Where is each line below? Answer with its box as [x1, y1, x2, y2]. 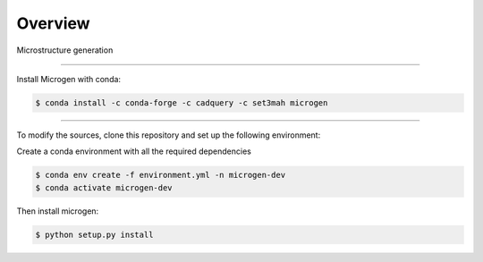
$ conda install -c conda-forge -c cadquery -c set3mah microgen [35, 97, 328, 107]
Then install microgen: [16, 206, 99, 216]
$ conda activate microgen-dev [35, 182, 174, 192]
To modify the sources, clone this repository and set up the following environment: [16, 130, 321, 140]
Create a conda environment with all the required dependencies [16, 146, 252, 156]
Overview [16, 13, 90, 33]
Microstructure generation [16, 45, 114, 55]
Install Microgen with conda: [16, 73, 121, 84]
